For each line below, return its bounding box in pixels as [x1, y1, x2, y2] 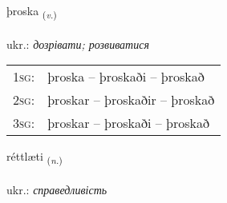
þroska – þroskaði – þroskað [47, 67, 205, 86]
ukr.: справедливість [6, 181, 107, 198]
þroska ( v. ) [6, 2, 57, 21]
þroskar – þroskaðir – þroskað [47, 90, 215, 109]
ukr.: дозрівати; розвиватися [6, 35, 149, 52]
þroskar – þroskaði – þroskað [47, 113, 210, 133]
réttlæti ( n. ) [6, 148, 63, 167]
